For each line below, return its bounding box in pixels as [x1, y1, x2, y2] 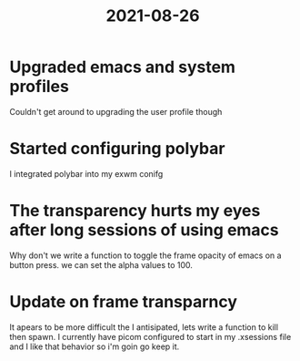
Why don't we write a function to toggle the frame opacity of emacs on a [9, 250, 282, 261]
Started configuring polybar [9, 139, 225, 160]
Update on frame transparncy [9, 292, 238, 312]
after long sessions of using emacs [9, 220, 279, 241]
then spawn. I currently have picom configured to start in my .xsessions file [9, 331, 292, 342]
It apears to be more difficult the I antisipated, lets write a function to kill [9, 321, 279, 333]
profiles [9, 77, 70, 97]
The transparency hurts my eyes [9, 201, 261, 222]
